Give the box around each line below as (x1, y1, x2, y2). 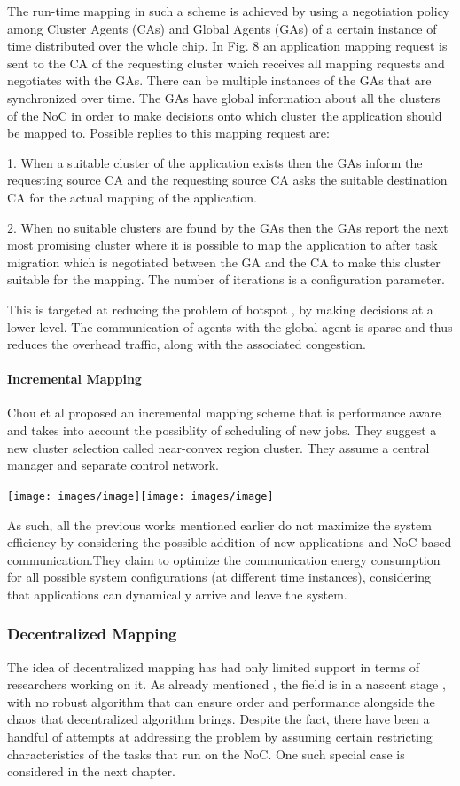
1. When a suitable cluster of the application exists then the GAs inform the (7, 153, 423, 171)
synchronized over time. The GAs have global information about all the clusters (7, 88, 441, 107)
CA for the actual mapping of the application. (7, 187, 258, 206)
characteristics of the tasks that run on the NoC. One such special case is (7, 744, 405, 763)
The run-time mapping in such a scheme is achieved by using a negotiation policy (7, 2, 450, 20)
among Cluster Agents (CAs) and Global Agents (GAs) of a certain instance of (7, 19, 437, 37)
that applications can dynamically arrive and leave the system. (7, 584, 347, 603)
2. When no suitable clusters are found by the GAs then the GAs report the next (7, 218, 448, 236)
